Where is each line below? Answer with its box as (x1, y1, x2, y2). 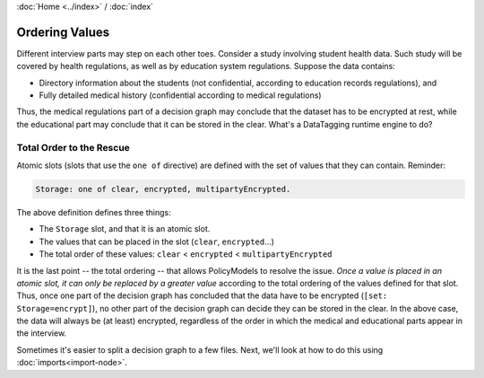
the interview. (16, 328, 67, 338)
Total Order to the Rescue (16, 141, 130, 154)
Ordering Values (16, 24, 110, 40)
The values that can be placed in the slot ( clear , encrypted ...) (39, 236, 275, 247)
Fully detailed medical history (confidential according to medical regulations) (39, 90, 322, 101)
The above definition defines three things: (16, 207, 171, 217)
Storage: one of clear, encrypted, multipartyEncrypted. (35, 184, 291, 194)
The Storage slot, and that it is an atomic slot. (39, 224, 211, 234)
